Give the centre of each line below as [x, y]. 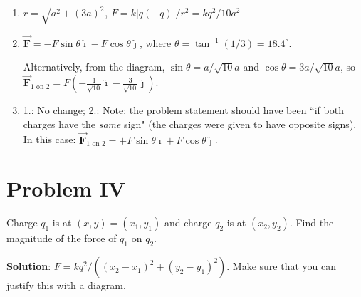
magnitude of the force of [62, 238]
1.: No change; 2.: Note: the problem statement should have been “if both [183, 110]
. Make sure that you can [282, 266]
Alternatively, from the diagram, [94, 67]
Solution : [29, 266]
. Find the [312, 223]
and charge [188, 223]
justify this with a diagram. [66, 285]
